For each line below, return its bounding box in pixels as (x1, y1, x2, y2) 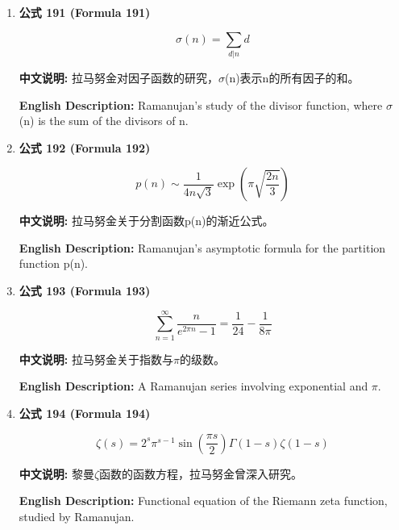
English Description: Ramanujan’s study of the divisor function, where (19, 96, 383, 113)
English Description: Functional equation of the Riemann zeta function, (19, 492, 388, 509)
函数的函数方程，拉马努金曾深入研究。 (99, 465, 303, 482)
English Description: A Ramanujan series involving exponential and (19, 378, 368, 394)
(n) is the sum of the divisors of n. (19, 112, 189, 129)
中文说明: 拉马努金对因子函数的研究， (19, 69, 218, 86)
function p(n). (19, 255, 89, 272)
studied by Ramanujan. (19, 507, 135, 524)
